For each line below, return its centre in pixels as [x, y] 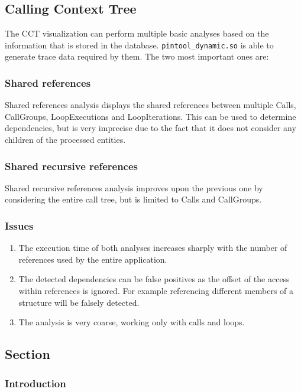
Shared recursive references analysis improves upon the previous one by [134, 187]
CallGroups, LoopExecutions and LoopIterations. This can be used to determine [150, 116]
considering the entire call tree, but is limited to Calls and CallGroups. [133, 199]
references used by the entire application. [93, 259]
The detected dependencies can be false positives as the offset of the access [154, 279]
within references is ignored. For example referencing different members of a [156, 291]
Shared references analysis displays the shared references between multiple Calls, [150, 105]
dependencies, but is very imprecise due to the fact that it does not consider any [150, 128]
